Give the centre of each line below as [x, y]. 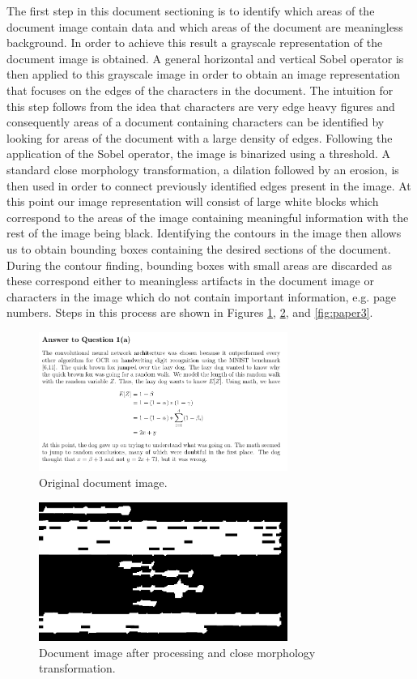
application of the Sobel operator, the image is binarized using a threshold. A [199, 154]
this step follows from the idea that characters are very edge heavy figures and [201, 106]
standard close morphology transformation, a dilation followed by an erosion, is [203, 169]
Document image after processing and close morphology [177, 652]
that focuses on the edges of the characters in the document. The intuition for [200, 90]
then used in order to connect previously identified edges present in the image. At [209, 185]
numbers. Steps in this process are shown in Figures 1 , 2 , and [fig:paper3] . [190, 312]
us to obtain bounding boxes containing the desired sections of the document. [199, 248]
